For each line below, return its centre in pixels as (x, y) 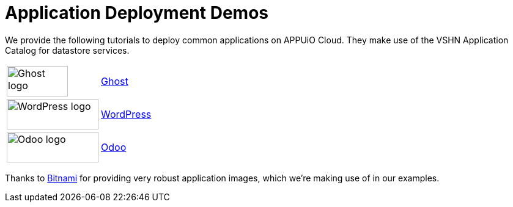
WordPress (126, 114)
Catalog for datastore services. (67, 50)
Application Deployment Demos (137, 13)
